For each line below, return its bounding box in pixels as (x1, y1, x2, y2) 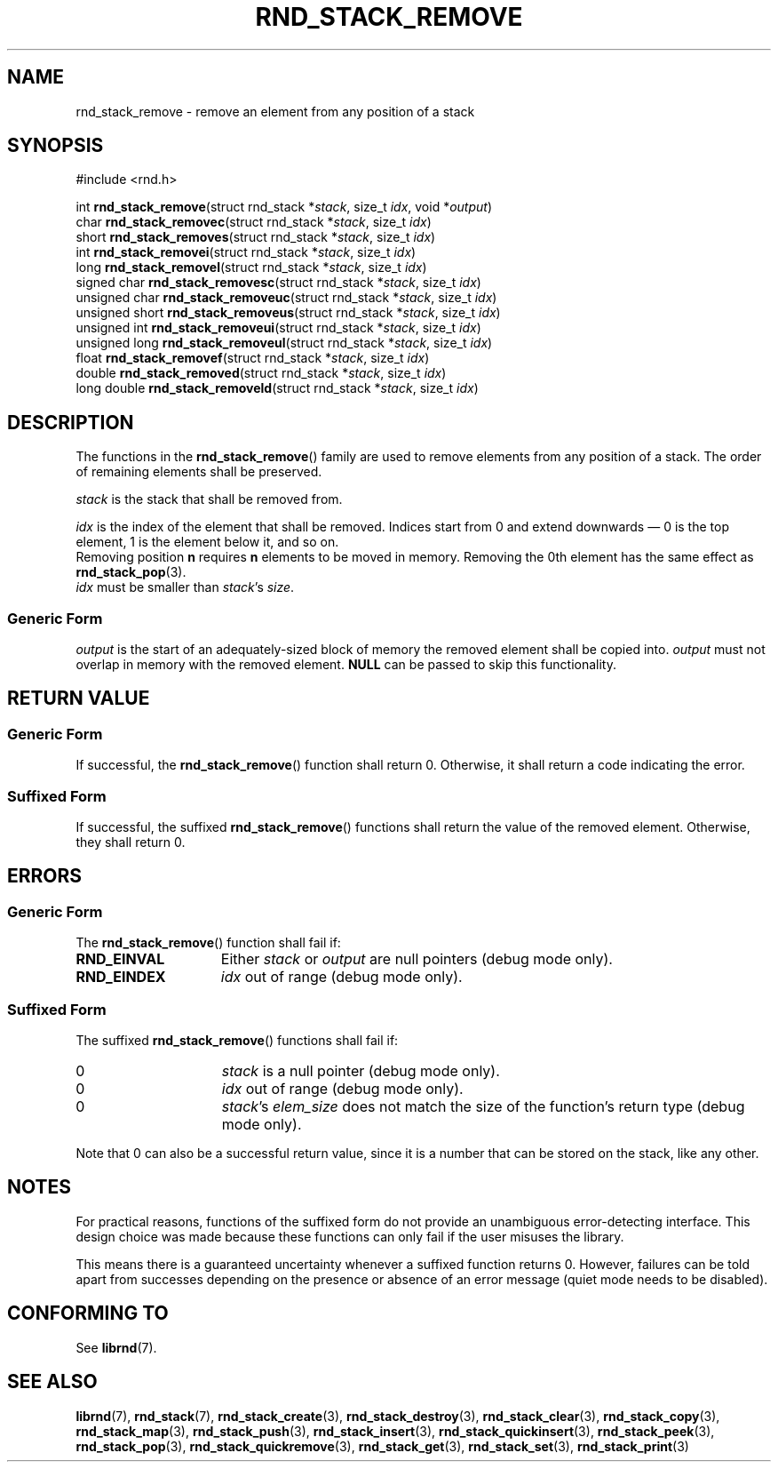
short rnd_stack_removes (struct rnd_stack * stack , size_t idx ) (75, 229, 436, 245)
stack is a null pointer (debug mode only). (221, 1061, 500, 1080)
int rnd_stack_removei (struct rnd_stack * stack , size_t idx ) (75, 244, 417, 260)
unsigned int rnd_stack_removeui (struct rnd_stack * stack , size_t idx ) (75, 320, 481, 336)
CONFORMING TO (7, 1302, 169, 1325)
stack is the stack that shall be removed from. (75, 491, 343, 507)
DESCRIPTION (7, 411, 134, 434)
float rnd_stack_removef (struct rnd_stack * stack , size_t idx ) (75, 350, 430, 366)
